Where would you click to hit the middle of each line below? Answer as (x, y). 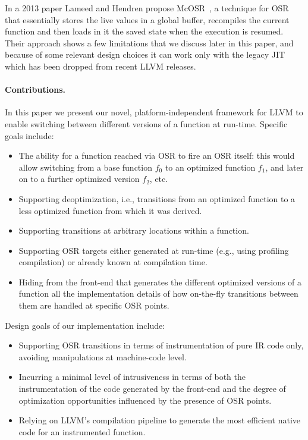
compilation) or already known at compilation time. (113, 262)
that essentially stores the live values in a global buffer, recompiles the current (147, 19)
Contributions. (35, 89)
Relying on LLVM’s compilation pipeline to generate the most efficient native (160, 420)
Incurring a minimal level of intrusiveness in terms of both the (132, 377)
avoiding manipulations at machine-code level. (103, 356)
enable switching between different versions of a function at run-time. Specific (146, 123)
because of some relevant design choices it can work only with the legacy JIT (145, 54)
